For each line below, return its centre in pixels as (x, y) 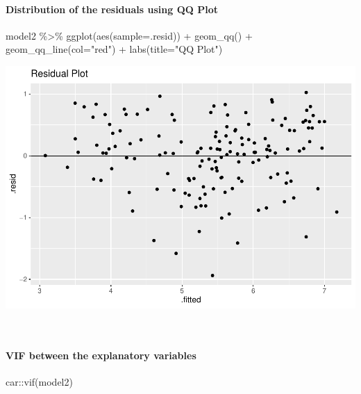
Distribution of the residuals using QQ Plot (112, 9)
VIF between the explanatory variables (101, 355)
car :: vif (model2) (39, 381)
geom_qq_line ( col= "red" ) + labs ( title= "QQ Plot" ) (114, 49)
